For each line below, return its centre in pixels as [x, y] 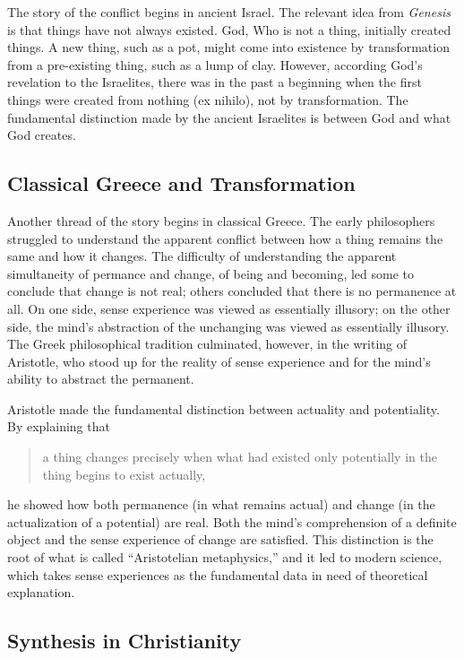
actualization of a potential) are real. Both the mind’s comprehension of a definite [232, 521]
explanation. [41, 592]
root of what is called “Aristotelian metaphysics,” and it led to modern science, [225, 557]
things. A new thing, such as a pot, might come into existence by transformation [228, 47]
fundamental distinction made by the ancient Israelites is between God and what [229, 117]
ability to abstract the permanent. [101, 379]
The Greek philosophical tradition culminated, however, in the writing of [207, 344]
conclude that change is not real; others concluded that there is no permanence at [232, 291]
